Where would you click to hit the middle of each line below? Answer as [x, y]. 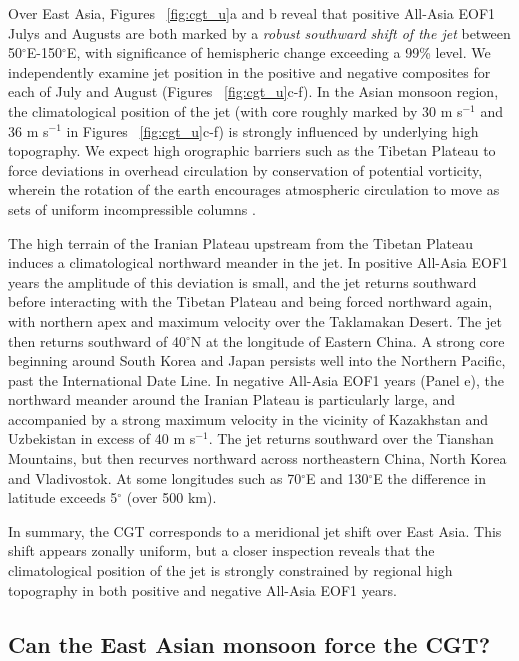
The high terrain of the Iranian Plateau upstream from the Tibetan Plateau [241, 242]
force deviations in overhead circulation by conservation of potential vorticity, [245, 169]
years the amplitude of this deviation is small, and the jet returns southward [242, 281]
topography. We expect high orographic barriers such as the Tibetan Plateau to [252, 150]
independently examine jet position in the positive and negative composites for [249, 71]
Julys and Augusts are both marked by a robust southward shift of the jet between [259, 32]
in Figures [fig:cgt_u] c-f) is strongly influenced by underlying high [272, 130]
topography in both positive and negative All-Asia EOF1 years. [202, 589]
